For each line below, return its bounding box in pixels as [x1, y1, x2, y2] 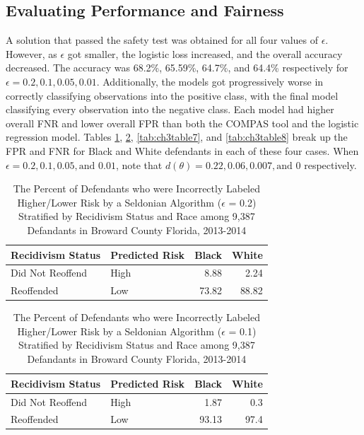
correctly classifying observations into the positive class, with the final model [6, 88, 339, 103]
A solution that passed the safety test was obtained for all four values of [6, 33, 318, 47]
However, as [6, 46, 57, 61]
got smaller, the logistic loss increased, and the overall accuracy [67, 46, 343, 61]
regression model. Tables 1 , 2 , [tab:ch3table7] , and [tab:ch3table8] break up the [6, 129, 348, 144]
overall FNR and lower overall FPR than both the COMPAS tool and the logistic [6, 115, 359, 130]
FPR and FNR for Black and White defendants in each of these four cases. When [6, 143, 359, 158]
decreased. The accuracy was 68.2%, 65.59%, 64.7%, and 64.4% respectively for [6, 60, 348, 75]
